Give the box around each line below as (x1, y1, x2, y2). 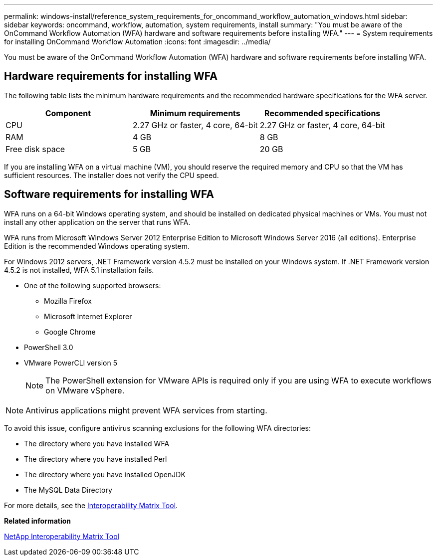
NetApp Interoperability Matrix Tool (4, 532, 119, 541)
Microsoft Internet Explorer (44, 312, 132, 321)
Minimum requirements (150, 108, 240, 118)
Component (45, 108, 91, 118)
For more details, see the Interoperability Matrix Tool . (4, 501, 178, 510)
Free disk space (5, 144, 65, 154)
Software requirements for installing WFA (4, 188, 214, 201)
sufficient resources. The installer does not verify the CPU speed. (4, 171, 219, 180)
